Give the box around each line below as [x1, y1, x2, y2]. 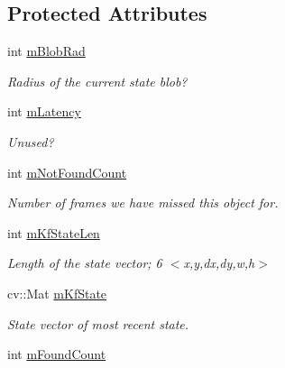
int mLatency [7, 102, 81, 121]
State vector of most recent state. [7, 314, 189, 333]
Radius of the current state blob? [7, 71, 188, 90]
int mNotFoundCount [7, 162, 127, 181]
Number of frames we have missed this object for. [7, 193, 279, 212]
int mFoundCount [7, 345, 106, 363]
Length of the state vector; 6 [7, 253, 162, 272]
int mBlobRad [7, 41, 86, 60]
